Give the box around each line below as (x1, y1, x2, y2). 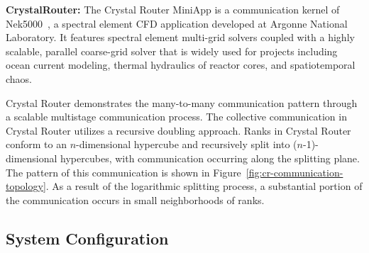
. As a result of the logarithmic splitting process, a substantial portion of (45, 179, 363, 193)
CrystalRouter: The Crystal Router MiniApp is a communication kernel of (6, 2, 340, 16)
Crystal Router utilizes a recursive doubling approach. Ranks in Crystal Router (6, 123, 351, 137)
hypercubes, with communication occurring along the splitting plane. (60, 150, 360, 165)
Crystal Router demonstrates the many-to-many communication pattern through (6, 95, 358, 110)
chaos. (6, 71, 33, 86)
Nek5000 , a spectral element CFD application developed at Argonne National (6, 16, 348, 30)
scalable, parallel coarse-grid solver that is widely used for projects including (6, 43, 338, 58)
